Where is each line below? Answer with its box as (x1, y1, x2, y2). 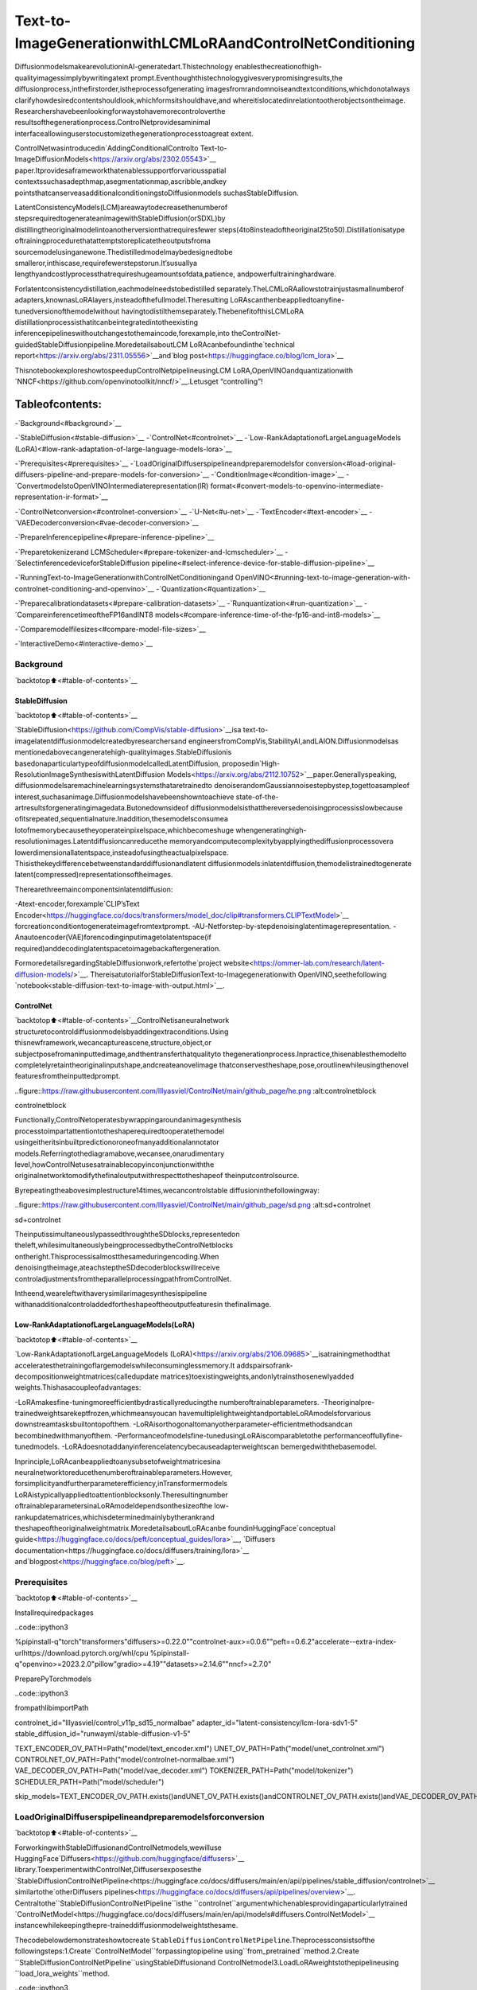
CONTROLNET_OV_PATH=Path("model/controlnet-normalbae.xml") (14, 1754, 235, 1764)
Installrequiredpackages (14, 1608, 95, 1617)
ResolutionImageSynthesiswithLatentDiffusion (14, 769, 165, 779)
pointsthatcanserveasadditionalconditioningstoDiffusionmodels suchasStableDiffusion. (14, 188, 300, 197)
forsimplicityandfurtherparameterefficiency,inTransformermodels (14, 1479, 228, 1489)
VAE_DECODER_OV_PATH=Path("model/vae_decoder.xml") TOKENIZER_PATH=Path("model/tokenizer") (14, 1766, 354, 1775)
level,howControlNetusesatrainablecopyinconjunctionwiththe (14, 1160, 215, 1169)
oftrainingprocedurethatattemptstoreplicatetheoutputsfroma (14, 236, 211, 246)
